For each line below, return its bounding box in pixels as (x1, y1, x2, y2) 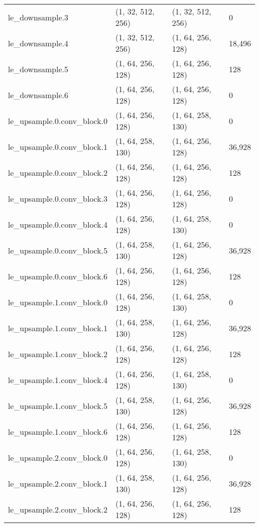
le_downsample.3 (8, 11, 68, 23)
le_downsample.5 (8, 63, 68, 75)
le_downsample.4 (8, 37, 68, 49)
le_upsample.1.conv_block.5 (8, 399, 108, 411)
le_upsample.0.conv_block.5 (8, 244, 108, 256)
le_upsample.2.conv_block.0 (8, 451, 108, 463)
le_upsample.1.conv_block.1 (8, 322, 108, 334)
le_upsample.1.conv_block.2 (8, 348, 108, 360)
